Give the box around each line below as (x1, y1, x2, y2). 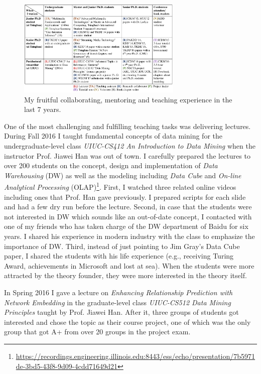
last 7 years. (24, 104, 61, 114)
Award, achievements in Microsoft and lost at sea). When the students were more (4, 260, 254, 271)
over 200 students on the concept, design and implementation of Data (4, 160, 218, 171)
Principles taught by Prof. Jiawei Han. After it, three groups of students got (4, 307, 239, 317)
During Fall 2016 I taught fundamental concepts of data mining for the (4, 131, 222, 141)
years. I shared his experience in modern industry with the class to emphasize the (4, 231, 255, 241)
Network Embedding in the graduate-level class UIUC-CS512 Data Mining (4, 297, 231, 307)
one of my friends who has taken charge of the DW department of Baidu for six (4, 221, 248, 231)
